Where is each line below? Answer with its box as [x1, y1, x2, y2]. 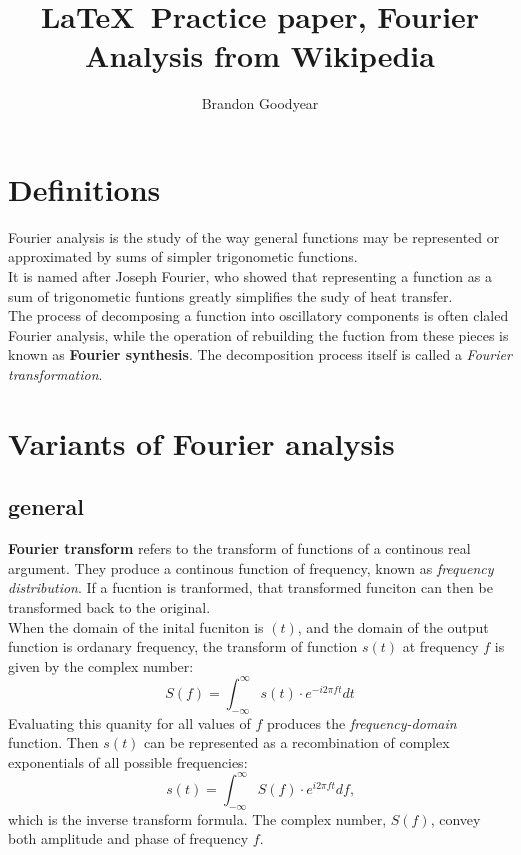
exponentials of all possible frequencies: [8, 751, 248, 772]
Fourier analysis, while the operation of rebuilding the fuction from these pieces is [8, 324, 509, 345]
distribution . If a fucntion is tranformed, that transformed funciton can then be [8, 577, 493, 598]
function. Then [8, 732, 99, 753]
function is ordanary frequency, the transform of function [8, 636, 358, 657]
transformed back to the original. [8, 596, 211, 617]
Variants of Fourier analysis [8, 422, 395, 463]
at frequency [402, 636, 479, 657]
